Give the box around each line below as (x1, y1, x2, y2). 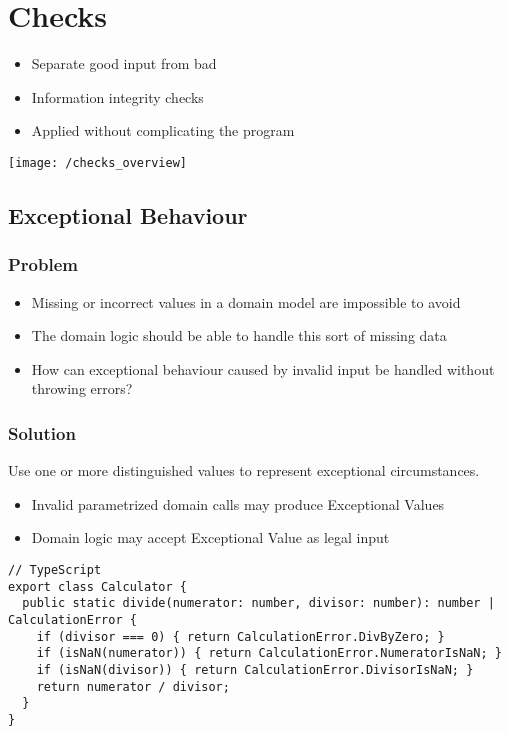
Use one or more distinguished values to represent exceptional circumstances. (8, 460, 480, 481)
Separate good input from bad (31, 53, 217, 74)
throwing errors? (31, 378, 133, 399)
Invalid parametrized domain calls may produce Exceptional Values (31, 493, 445, 514)
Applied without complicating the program (31, 120, 295, 141)
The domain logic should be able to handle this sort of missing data (31, 325, 447, 346)
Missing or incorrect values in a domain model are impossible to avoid (31, 291, 461, 312)
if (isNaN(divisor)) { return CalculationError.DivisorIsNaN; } (36, 662, 474, 677)
